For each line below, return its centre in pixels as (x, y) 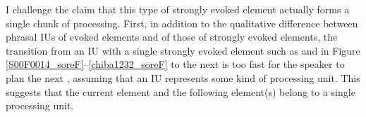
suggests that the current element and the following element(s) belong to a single (181, 91)
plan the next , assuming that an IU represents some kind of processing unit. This (183, 77)
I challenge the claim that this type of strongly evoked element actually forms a (178, 9)
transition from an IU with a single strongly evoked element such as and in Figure (183, 50)
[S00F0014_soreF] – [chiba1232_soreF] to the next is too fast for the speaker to (175, 64)
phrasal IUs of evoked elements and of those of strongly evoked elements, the (172, 37)
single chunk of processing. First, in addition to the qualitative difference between (182, 23)
